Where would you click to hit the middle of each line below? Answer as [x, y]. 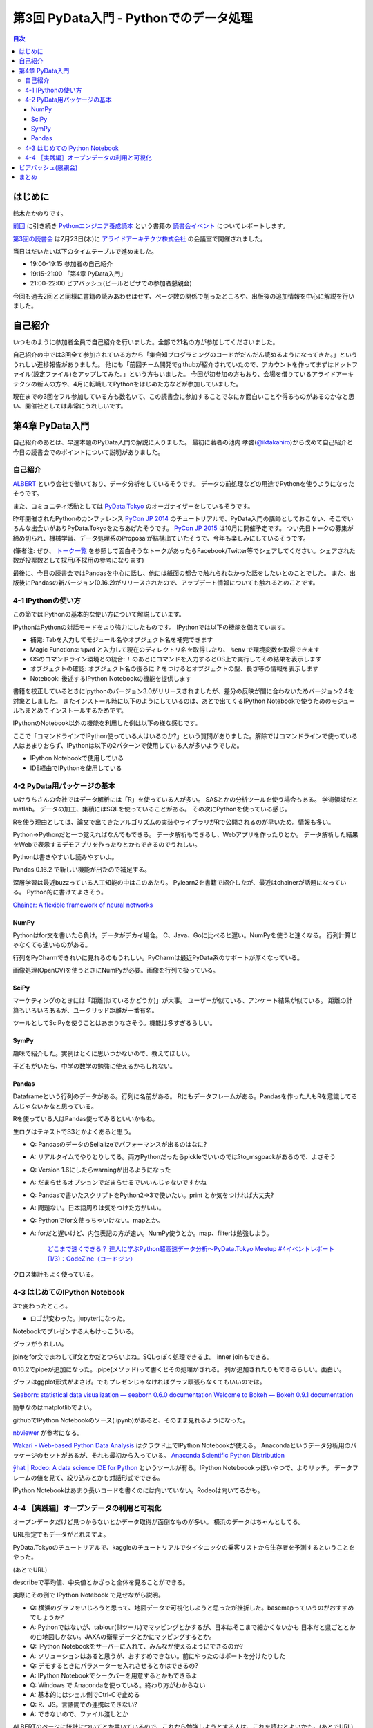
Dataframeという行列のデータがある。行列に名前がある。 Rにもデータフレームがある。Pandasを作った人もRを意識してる [185, 1096]
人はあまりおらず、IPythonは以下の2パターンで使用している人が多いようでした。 [128, 746]
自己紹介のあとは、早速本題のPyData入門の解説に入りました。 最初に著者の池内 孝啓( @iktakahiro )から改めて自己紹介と [183, 442]
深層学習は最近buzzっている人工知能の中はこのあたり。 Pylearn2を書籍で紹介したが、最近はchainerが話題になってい [180, 882]
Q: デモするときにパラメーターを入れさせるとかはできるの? [114, 1666]
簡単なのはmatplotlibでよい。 [54, 1407]
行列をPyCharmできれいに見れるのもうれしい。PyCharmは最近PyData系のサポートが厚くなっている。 [158, 957]
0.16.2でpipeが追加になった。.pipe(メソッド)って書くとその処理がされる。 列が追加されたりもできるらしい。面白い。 [179, 1369]
